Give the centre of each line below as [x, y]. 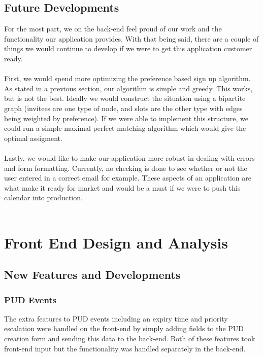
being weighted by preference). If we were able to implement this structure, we [126, 118]
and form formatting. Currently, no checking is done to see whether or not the [126, 168]
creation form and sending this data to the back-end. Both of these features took [130, 338]
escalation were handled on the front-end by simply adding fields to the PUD [124, 328]
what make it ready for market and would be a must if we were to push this [122, 187]
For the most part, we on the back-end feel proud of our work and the [113, 29]
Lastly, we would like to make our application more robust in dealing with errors [129, 157]
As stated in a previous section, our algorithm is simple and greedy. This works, [128, 88]
